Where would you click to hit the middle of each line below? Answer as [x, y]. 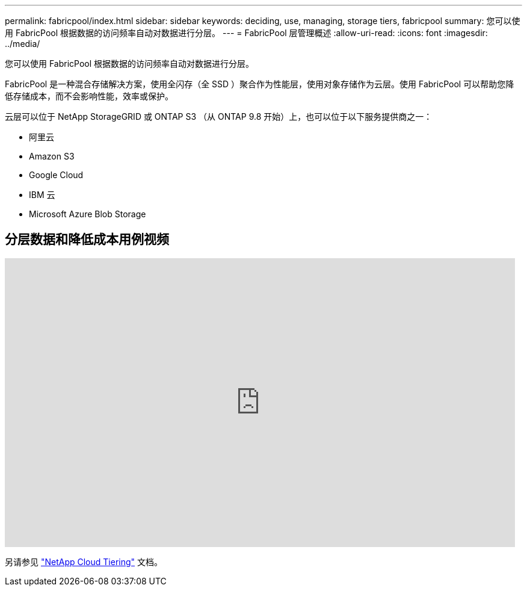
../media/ [23, 44]
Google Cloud [56, 175]
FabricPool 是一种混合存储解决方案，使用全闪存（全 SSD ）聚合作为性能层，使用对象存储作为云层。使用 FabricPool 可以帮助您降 [260, 84]
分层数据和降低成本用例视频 [87, 240]
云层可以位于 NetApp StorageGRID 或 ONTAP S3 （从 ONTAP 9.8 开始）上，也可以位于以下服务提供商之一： [219, 116]
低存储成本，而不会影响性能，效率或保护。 [89, 96]
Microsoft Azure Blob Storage [88, 214]
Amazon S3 [52, 156]
